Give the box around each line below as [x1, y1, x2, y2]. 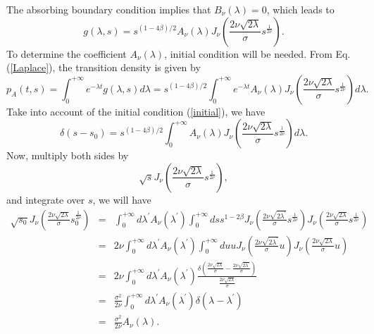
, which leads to [266, 2, 335, 16]
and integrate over [6, 192, 85, 206]
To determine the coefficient [6, 46, 127, 61]
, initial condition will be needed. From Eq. [164, 46, 351, 61]
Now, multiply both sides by [6, 148, 129, 163]
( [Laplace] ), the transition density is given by [6, 60, 201, 75]
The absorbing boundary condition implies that [6, 2, 211, 16]
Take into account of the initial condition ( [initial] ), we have [6, 104, 266, 118]
